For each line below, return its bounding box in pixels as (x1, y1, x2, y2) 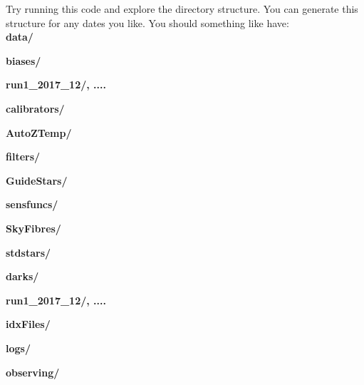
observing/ (6, 364, 60, 379)
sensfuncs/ (6, 197, 58, 212)
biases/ (6, 53, 41, 68)
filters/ (6, 149, 41, 164)
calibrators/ (6, 101, 65, 115)
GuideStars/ (6, 173, 68, 188)
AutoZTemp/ (6, 125, 72, 140)
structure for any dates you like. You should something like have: (6, 15, 289, 30)
